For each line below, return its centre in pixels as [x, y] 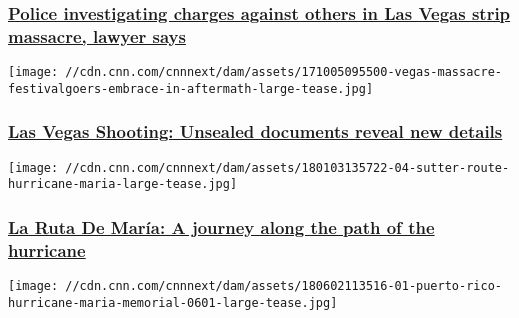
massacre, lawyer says [97, 35]
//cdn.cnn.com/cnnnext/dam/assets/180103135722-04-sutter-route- [287, 167]
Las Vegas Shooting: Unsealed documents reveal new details [255, 131]
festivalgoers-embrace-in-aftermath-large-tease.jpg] [191, 88]
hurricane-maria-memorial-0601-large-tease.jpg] [173, 302]
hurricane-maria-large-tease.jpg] [123, 184]
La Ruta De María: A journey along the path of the [221, 226]
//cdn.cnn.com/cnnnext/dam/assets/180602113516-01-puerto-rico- [283, 286]
